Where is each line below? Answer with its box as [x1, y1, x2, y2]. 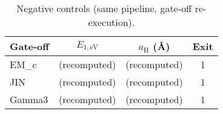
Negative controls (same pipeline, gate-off [16, 1, 192, 15]
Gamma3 [10, 92, 48, 106]
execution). [88, 15, 135, 29]
